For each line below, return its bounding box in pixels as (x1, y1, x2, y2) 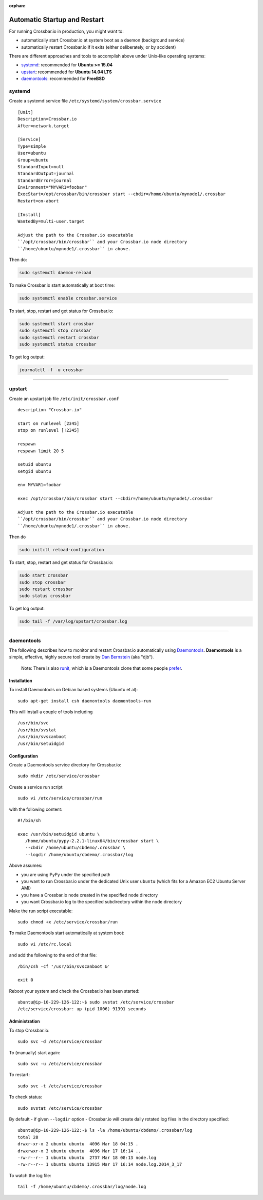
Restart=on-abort (18, 198, 59, 203)
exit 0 (18, 977, 34, 983)
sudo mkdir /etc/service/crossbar (18, 773, 100, 779)
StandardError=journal (18, 178, 72, 183)
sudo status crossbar (19, 593, 71, 599)
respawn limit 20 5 (18, 448, 64, 454)
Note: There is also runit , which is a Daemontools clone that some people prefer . (21, 665, 183, 671)
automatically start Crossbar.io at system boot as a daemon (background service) (21, 37, 185, 43)
